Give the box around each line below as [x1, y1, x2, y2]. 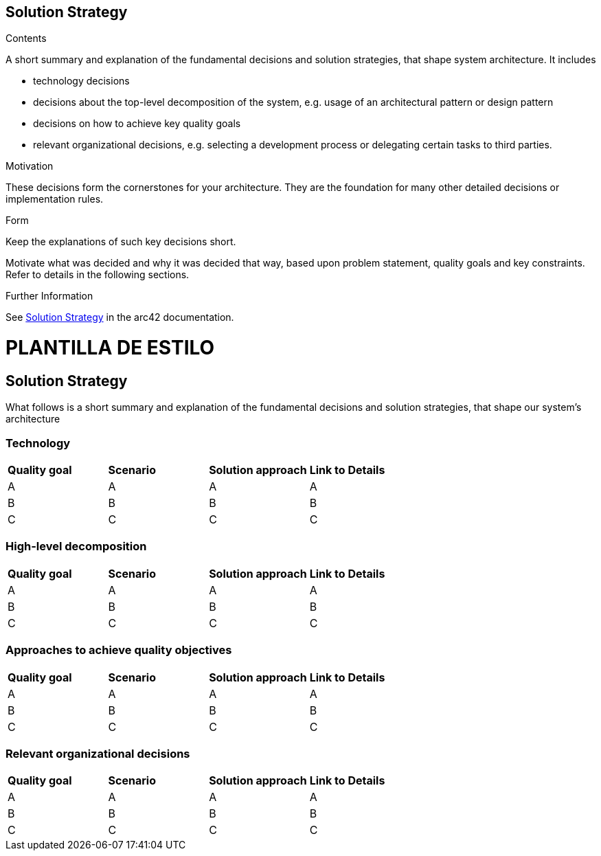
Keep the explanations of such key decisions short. [5, 236, 236, 248]
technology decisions [33, 75, 130, 87]
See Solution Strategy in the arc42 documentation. [5, 311, 234, 324]
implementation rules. [5, 193, 104, 205]
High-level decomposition [5, 539, 147, 554]
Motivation [5, 160, 54, 172]
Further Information [5, 290, 93, 302]
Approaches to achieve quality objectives [5, 643, 232, 657]
